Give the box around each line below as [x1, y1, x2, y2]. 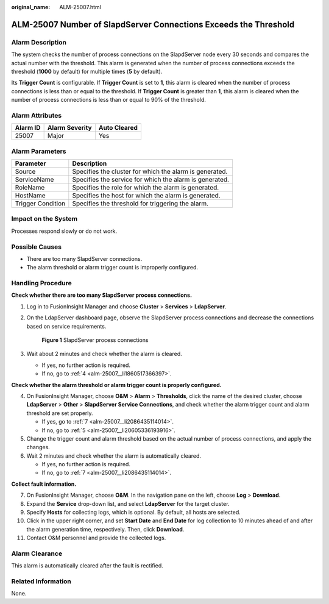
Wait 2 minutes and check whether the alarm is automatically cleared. [26, 452, 201, 460]
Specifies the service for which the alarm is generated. [72, 176, 230, 183]
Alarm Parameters [11, 147, 66, 155]
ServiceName [15, 176, 54, 183]
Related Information [11, 577, 71, 586]
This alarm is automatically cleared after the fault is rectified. [11, 562, 164, 569]
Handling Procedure [11, 279, 73, 288]
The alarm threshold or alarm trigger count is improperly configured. [26, 264, 198, 271]
